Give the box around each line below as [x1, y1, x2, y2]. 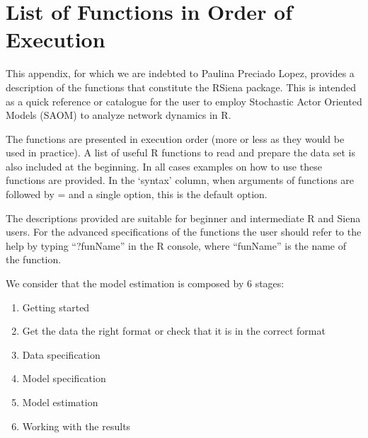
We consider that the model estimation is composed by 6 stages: [6, 276, 284, 291]
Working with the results [22, 418, 131, 433]
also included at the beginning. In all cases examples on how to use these [6, 159, 322, 173]
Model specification [22, 371, 106, 386]
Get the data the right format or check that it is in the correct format [22, 323, 326, 338]
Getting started [22, 299, 90, 314]
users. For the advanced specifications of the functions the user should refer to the [6, 224, 362, 239]
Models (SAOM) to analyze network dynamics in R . [6, 108, 231, 122]
